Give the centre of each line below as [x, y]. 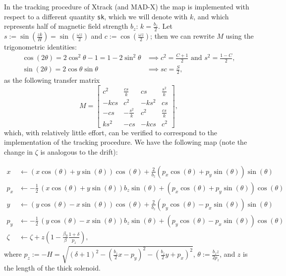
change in [18, 152]
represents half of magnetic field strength [66, 26]
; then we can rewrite [182, 36]
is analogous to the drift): [79, 152]
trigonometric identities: [40, 47]
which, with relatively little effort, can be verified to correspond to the [111, 132]
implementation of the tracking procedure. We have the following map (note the [126, 142]
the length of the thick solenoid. [52, 268]
